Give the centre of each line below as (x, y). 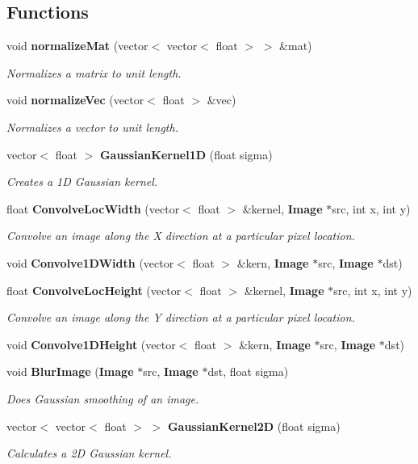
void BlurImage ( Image (70, 371)
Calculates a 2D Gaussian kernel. (89, 453)
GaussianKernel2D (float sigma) (254, 426)
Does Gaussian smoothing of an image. (103, 398)
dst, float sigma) (248, 371)
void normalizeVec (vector (75, 100)
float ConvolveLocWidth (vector (93, 208)
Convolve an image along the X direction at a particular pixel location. (181, 236)
